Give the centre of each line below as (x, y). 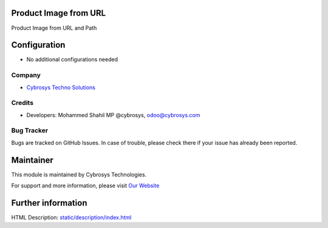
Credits (22, 103)
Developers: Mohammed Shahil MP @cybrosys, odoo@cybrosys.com (113, 115)
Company (26, 75)
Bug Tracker (30, 130)
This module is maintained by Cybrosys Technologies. (79, 174)
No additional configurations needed (72, 59)
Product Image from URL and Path (54, 28)
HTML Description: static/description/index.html (71, 218)
